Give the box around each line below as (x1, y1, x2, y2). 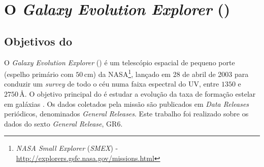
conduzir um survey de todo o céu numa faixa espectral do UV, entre (4, 78, 219, 89)
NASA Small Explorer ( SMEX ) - (16, 143, 118, 153)
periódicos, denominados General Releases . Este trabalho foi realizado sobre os (4, 108, 249, 119)
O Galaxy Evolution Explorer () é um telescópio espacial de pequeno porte (4, 57, 235, 67)
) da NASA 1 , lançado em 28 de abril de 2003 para (93, 67, 249, 79)
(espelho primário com (4, 68, 74, 79)
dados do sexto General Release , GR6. (4, 118, 123, 129)
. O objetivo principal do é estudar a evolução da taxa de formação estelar (24, 89, 256, 99)
